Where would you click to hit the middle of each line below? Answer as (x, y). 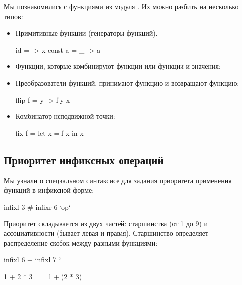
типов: (14, 16)
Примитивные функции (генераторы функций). (87, 33)
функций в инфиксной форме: (49, 190)
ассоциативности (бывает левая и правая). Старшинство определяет (106, 233)
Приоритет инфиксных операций (84, 159)
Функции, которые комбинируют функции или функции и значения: (118, 66)
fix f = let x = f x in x (50, 133)
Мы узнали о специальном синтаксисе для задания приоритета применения (118, 180)
